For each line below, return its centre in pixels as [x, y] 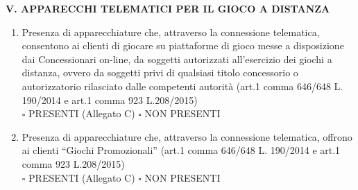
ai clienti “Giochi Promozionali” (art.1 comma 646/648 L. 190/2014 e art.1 [181, 150]
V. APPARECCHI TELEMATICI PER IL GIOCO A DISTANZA [168, 8]
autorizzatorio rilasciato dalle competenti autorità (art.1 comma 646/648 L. [182, 86]
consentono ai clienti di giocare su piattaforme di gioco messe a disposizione [183, 45]
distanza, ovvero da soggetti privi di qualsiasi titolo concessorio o [160, 72]
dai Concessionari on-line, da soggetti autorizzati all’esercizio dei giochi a [177, 59]
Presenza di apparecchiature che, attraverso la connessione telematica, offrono [187, 136]
